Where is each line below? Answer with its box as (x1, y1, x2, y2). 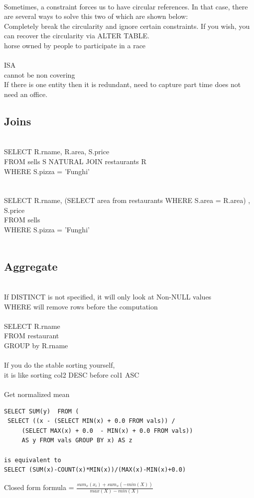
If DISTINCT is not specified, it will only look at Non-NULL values (4, 292, 212, 302)
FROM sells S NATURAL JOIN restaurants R (4, 156, 146, 166)
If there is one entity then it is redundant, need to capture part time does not (4, 79, 241, 90)
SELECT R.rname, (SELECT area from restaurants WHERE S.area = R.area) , (4, 195, 251, 205)
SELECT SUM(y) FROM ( (4, 407, 79, 415)
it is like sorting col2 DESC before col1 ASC (4, 369, 139, 380)
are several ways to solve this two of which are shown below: (4, 11, 188, 21)
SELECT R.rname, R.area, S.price (4, 146, 110, 157)
